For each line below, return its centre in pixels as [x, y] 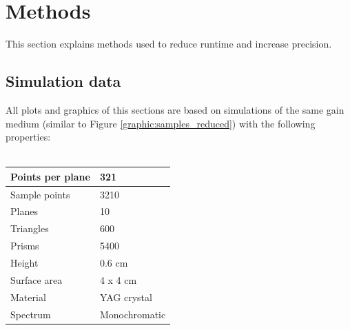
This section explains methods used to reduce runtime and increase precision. [169, 44]
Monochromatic [133, 314]
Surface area [37, 279]
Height [24, 263]
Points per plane [50, 176]
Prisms [25, 246]
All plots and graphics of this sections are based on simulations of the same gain [175, 109]
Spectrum [31, 314]
